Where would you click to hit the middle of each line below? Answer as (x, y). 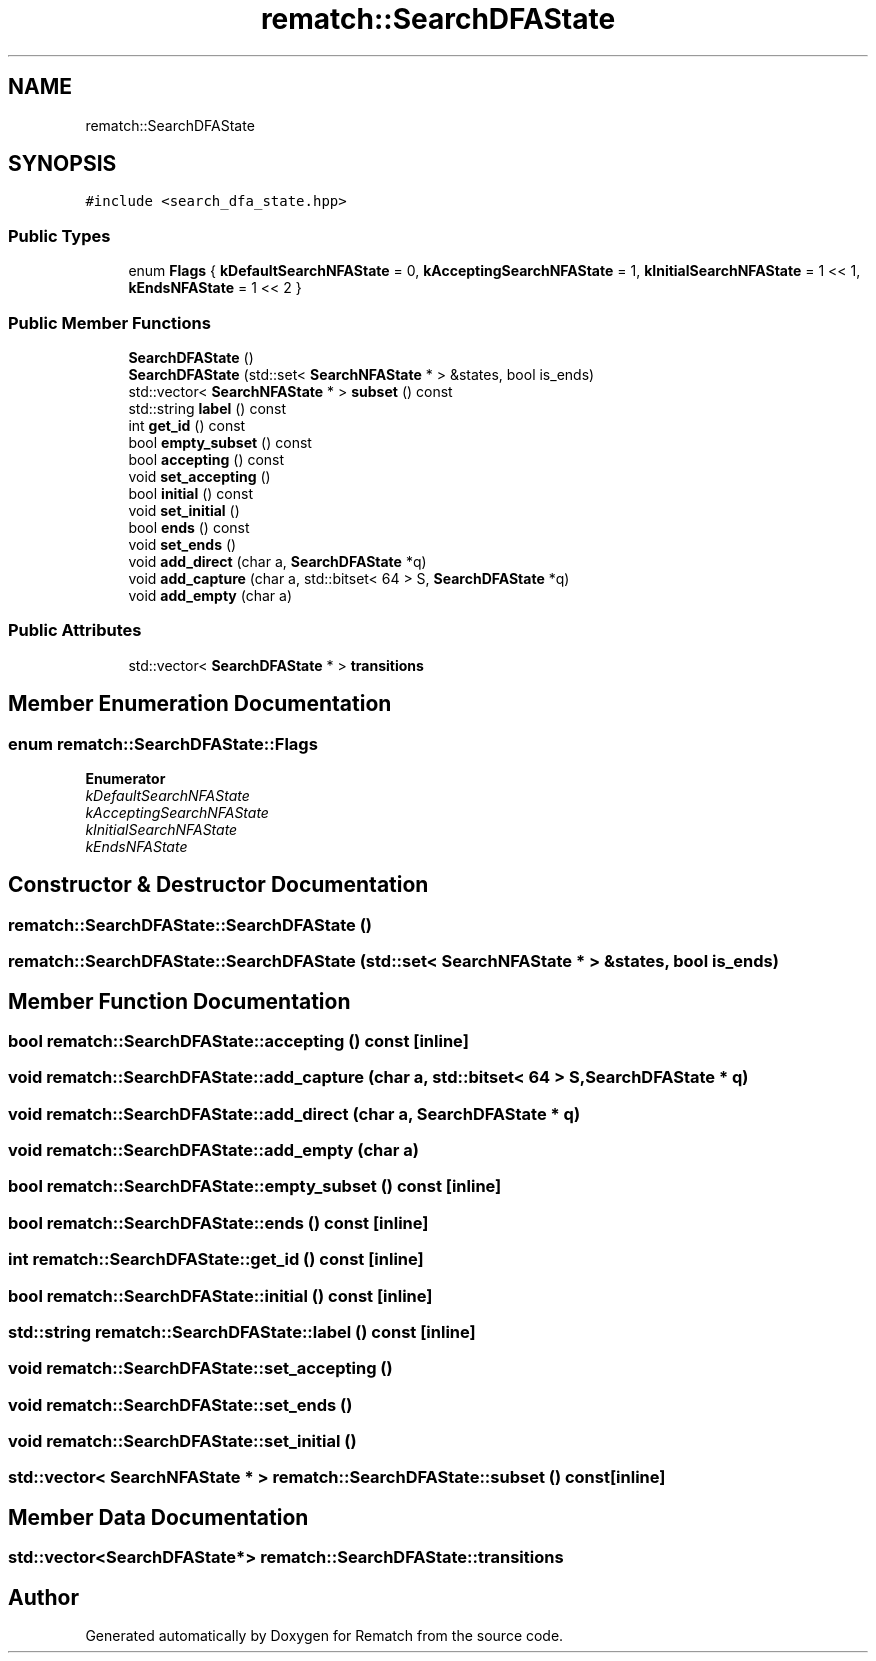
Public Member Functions (109, 322)
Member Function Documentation (179, 1001)
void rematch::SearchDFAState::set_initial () (182, 1441)
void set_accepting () (199, 476)
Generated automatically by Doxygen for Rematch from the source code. (324, 1636)
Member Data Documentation (158, 1517)
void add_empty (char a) (210, 595)
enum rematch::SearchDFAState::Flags (163, 743)
